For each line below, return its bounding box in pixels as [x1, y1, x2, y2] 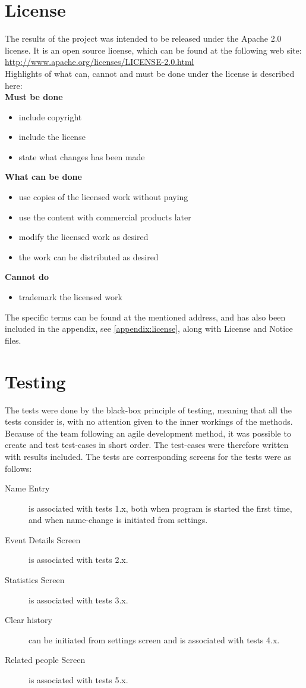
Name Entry [5, 482, 50, 494]
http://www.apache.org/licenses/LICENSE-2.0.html [5, 55, 194, 68]
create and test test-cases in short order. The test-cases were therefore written [5, 438, 289, 451]
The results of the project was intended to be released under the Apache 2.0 [5, 32, 282, 45]
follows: [5, 462, 32, 474]
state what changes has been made [18, 150, 145, 163]
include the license [18, 130, 86, 143]
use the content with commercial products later [18, 210, 191, 223]
